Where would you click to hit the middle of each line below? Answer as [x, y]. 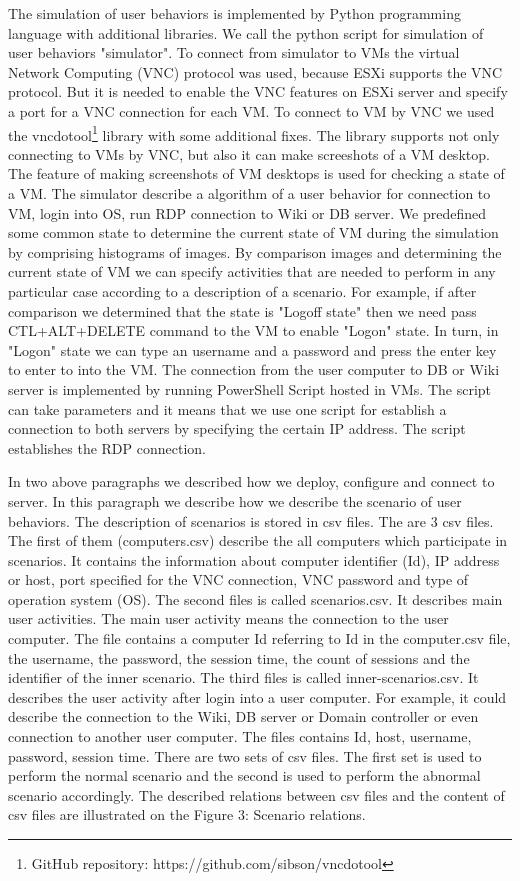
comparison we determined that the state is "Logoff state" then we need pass [242, 310]
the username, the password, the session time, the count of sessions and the [239, 657]
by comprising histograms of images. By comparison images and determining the [255, 251]
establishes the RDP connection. [107, 447]
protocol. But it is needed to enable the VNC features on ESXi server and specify [258, 91]
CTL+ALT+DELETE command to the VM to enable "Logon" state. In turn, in [253, 330]
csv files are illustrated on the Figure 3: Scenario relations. [187, 814]
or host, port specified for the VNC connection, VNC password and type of [238, 579]
